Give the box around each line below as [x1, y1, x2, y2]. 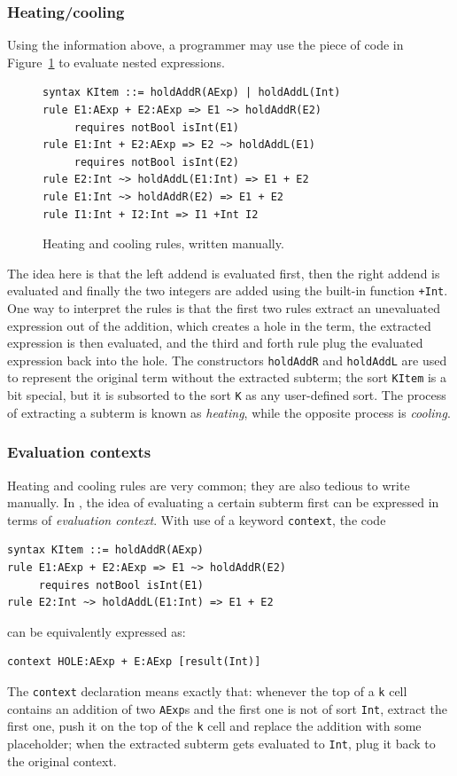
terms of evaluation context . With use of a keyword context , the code [7, 510, 386, 529]
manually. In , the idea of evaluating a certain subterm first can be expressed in [7, 493, 439, 512]
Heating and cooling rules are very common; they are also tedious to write [7, 475, 410, 494]
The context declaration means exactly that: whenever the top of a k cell [7, 681, 407, 700]
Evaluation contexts [7, 441, 151, 463]
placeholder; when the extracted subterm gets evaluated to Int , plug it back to [7, 733, 436, 752]
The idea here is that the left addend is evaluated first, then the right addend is [7, 263, 440, 282]
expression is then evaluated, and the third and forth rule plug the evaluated [7, 333, 423, 352]
